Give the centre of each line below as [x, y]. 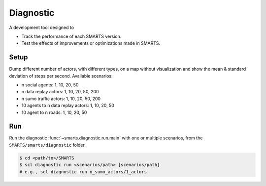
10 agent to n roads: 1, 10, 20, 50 [54, 112]
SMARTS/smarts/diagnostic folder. [47, 145]
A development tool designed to [41, 27]
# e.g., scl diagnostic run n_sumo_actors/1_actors [83, 172]
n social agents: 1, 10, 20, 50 [50, 85]
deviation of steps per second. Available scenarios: [61, 76]
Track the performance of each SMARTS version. [71, 36]
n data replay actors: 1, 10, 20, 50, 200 [60, 92]
